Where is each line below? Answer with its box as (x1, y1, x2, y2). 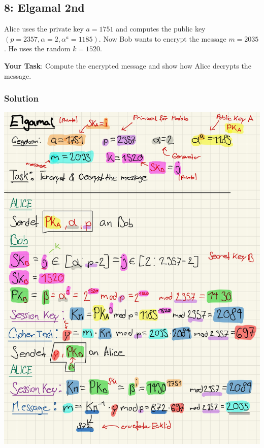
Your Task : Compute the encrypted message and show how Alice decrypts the (4, 60, 251, 71)
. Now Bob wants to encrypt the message (98, 33, 226, 44)
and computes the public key (116, 23, 206, 34)
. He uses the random (4, 43, 71, 54)
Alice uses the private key (4, 23, 84, 34)
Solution (4, 92, 39, 105)
